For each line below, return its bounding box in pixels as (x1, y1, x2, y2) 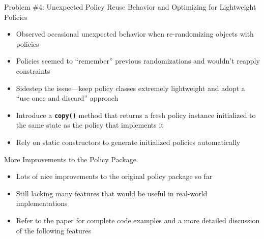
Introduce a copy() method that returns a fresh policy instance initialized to (16, 109, 256, 120)
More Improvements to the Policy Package (4, 154, 136, 164)
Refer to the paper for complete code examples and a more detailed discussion (16, 215, 260, 225)
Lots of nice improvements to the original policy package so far (16, 171, 213, 182)
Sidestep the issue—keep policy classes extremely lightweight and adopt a (16, 82, 245, 93)
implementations (16, 198, 68, 208)
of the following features (16, 225, 91, 235)
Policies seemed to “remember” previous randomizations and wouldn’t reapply (16, 55, 260, 66)
